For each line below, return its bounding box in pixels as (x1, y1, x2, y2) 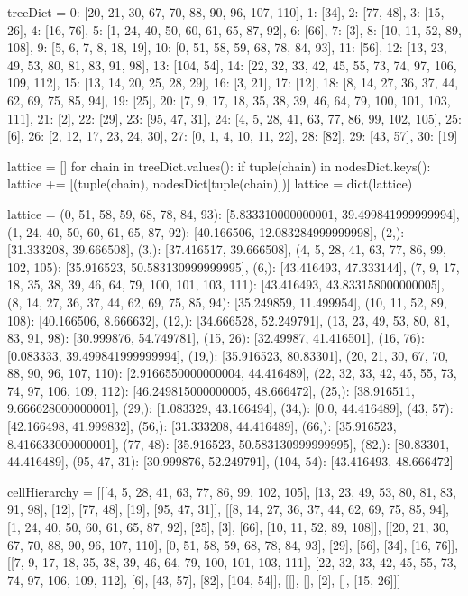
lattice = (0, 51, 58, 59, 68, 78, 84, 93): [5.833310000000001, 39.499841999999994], (7, 204, 460, 223)
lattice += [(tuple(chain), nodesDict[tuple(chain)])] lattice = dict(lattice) (7, 174, 413, 193)
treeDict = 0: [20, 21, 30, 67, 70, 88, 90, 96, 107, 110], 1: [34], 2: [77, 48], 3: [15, (7, 3, 445, 21)
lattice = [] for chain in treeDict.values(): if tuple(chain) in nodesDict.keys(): (7, 156, 431, 175)
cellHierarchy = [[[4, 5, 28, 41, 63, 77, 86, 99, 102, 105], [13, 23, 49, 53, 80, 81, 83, (7, 481, 456, 500)
